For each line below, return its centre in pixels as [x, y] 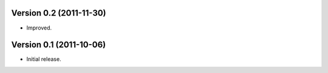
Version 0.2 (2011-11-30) [59, 13]
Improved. [39, 28]
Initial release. [44, 59]
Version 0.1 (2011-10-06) [59, 45]
